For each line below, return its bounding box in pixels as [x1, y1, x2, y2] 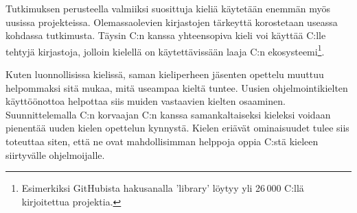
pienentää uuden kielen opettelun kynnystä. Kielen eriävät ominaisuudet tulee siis [5, 121, 349, 135]
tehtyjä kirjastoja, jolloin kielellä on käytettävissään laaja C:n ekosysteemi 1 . [5, 42, 325, 58]
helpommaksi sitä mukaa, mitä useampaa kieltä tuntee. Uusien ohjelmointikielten [5, 80, 348, 95]
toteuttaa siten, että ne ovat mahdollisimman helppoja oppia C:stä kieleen [5, 134, 319, 148]
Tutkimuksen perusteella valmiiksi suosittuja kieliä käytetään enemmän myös [5, 1, 330, 15]
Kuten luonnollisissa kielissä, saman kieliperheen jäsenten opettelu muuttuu [5, 67, 324, 82]
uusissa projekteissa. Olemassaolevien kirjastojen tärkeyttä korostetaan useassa [5, 14, 338, 29]
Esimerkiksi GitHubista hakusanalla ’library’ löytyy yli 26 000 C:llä [21, 181, 304, 195]
